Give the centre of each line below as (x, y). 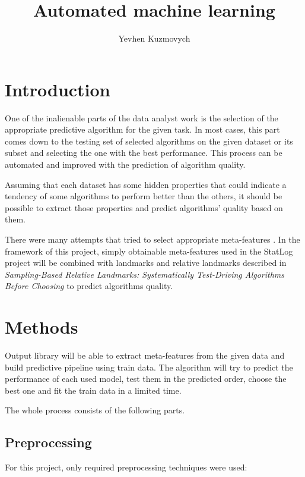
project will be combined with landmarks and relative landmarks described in (146, 263)
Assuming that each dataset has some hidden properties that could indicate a (146, 184)
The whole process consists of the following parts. (95, 410)
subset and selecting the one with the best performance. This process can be (144, 153)
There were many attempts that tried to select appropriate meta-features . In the (152, 239)
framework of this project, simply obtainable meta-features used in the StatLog (149, 251)
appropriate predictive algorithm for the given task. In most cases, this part (142, 129)
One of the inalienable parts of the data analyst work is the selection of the (142, 117)
